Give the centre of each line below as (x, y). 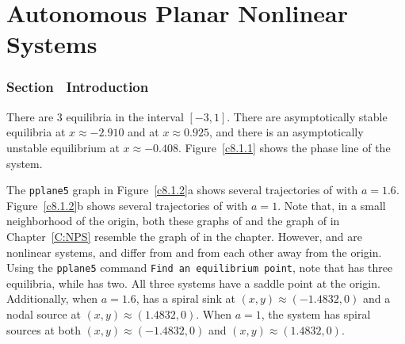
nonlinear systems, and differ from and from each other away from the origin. (194, 252)
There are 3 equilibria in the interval (95, 116)
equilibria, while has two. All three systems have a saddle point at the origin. (193, 283)
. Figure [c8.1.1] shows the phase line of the (284, 147)
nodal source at (44, 314)
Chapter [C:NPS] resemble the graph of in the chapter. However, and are (184, 236)
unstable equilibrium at (63, 147)
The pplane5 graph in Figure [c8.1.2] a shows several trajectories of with (182, 190)
